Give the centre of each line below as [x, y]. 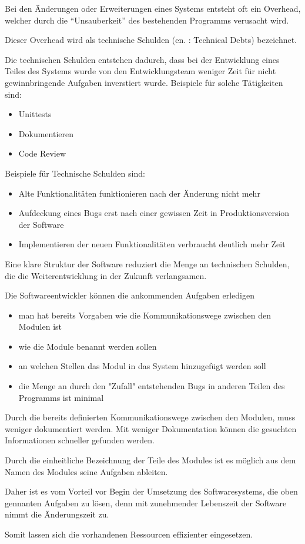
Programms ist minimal [61, 397]
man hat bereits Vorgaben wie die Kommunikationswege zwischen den [145, 315]
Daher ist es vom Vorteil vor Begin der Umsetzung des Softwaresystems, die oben [151, 491]
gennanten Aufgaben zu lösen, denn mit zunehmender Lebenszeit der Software [146, 502]
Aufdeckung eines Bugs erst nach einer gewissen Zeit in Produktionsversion [154, 213]
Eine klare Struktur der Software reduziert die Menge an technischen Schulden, [147, 263]
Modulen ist [40, 326]
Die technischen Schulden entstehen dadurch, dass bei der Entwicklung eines [142, 59]
